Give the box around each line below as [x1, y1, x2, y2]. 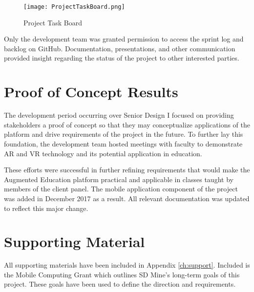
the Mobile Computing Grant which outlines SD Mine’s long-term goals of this [4, 269, 240, 279]
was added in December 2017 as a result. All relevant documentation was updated [4, 193, 250, 203]
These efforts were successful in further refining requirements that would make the [4, 165, 250, 175]
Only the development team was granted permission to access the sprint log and [4, 34, 244, 44]
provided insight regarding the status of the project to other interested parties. [4, 53, 239, 63]
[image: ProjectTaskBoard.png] [23, 3, 125, 10]
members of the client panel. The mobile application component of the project [4, 184, 238, 194]
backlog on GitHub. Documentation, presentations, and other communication [4, 43, 235, 53]
